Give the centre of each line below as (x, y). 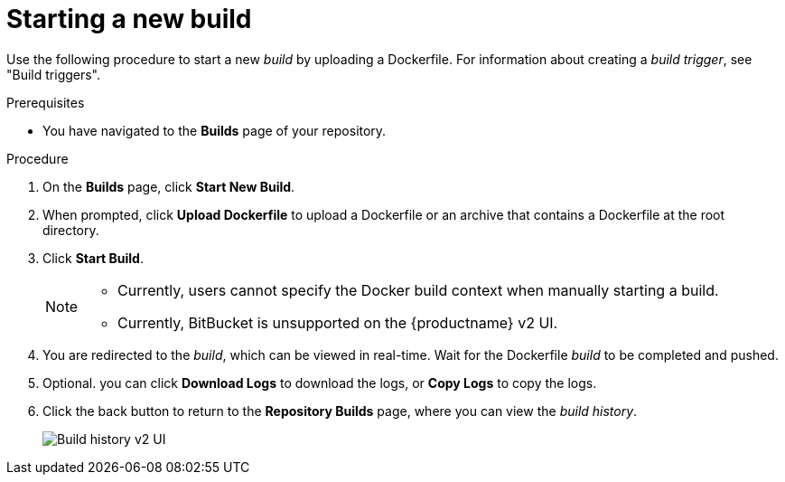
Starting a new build (129, 19)
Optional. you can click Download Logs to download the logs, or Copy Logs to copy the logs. (320, 383)
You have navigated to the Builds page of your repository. (215, 130)
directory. (71, 230)
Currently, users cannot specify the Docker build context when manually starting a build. (418, 290)
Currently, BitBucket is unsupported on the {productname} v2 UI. (338, 322)
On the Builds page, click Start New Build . (169, 186)
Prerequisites (46, 102)
